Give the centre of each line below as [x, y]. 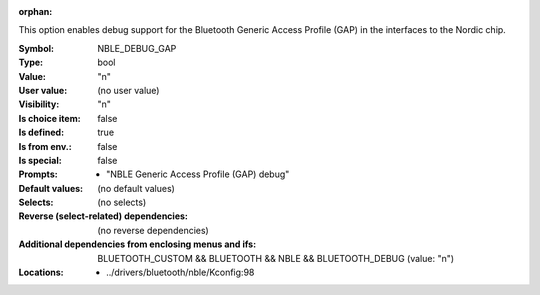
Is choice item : [49, 118]
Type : [31, 62]
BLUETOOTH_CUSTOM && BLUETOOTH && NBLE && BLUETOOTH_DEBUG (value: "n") [276, 258]
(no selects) [122, 202]
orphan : [35, 11]
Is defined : [41, 132]
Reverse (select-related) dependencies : [103, 216]
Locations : [41, 272]
